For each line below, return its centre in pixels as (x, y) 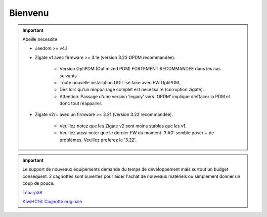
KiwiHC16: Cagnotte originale (52, 201)
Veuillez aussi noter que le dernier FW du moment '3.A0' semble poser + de (137, 133)
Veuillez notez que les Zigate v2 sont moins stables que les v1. (123, 126)
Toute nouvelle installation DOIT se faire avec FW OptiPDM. (120, 82)
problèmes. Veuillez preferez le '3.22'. (98, 140)
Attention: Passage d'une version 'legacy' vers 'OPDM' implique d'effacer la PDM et (145, 96)
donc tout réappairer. (81, 104)
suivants (68, 76)
